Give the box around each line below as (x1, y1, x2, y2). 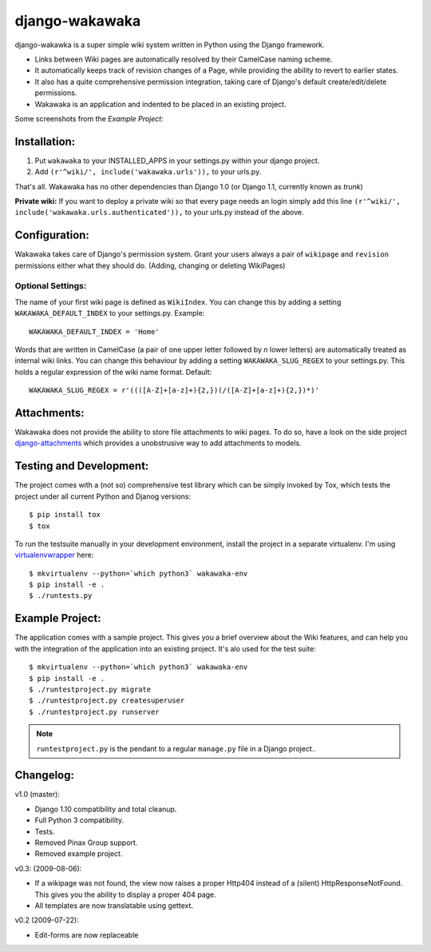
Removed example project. (34, 849, 123, 858)
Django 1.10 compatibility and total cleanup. (34, 804, 177, 814)
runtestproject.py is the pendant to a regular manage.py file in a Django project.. (36, 743, 317, 753)
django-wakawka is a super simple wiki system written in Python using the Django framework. (14, 40, 325, 50)
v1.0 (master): (14, 790, 60, 799)
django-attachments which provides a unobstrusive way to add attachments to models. (14, 438, 302, 448)
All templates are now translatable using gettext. (34, 900, 194, 910)
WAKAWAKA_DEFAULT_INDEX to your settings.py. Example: (14, 309, 205, 318)
